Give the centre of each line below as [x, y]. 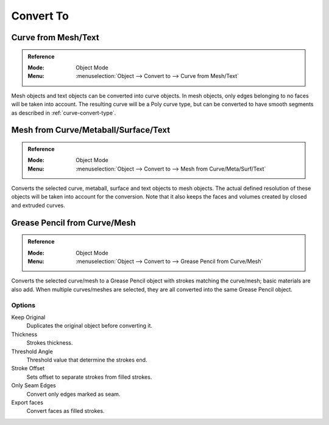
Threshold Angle [32, 351]
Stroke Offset [28, 368]
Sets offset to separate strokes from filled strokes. [89, 377]
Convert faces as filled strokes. [65, 411]
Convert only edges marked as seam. [73, 394]
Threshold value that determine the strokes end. [87, 360]
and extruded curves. [38, 205]
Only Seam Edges [34, 385]
